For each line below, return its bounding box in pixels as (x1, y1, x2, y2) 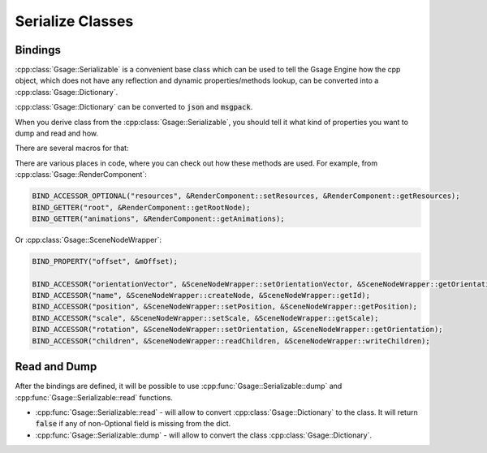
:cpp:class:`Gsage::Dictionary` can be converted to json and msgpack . (15, 102, 253, 112)
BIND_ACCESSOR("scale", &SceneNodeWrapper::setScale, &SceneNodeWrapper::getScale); (32, 313, 379, 322)
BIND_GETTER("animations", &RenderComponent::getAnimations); (32, 214, 285, 223)
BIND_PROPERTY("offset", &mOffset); (32, 257, 179, 265)
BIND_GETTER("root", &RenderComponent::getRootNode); (32, 203, 251, 212)
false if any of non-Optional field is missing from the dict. (35, 419, 231, 429)
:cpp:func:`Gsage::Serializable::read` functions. (15, 392, 174, 402)
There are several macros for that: (15, 143, 129, 153)
